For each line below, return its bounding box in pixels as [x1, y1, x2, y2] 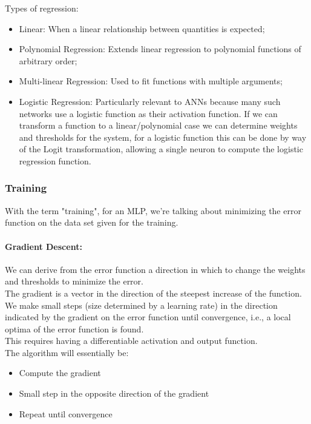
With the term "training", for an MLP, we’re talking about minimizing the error [5, 204, 301, 217]
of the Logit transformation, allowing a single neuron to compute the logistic [19, 143, 303, 155]
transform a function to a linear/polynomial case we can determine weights [19, 119, 298, 132]
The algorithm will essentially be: [5, 346, 129, 358]
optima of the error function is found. [5, 322, 144, 335]
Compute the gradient [19, 366, 101, 379]
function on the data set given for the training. [5, 216, 178, 229]
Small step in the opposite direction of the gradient [19, 387, 209, 400]
